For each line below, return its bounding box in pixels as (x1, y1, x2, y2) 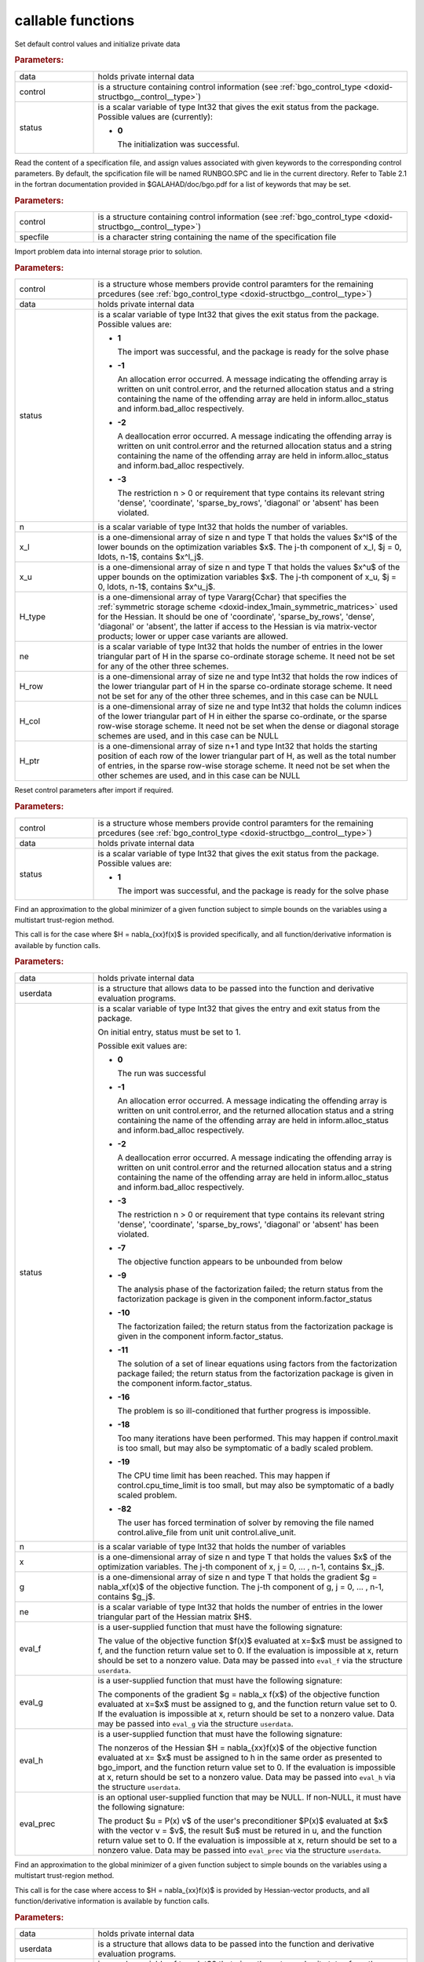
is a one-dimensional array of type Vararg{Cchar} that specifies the (97, 592, 347, 603)
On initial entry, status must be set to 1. (97, 1027, 241, 1038)
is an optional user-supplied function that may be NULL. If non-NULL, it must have (97, 1792, 402, 1803)
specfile (19, 232, 49, 243)
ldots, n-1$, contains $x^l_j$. (97, 552, 204, 563)
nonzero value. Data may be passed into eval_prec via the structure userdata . (97, 1844, 382, 1855)
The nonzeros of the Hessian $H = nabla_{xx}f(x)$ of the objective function (97, 1742, 377, 1753)
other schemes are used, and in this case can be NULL (97, 770, 301, 781)
